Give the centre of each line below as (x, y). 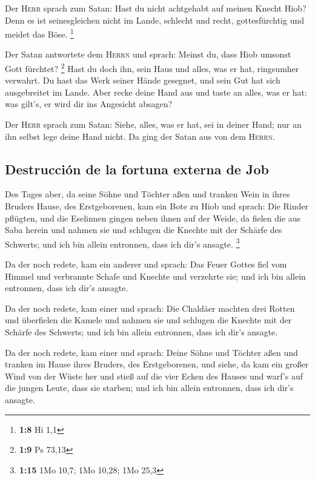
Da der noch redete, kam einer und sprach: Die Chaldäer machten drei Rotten (150, 308)
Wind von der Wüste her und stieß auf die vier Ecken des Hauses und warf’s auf (154, 376)
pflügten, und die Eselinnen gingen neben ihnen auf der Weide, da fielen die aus (153, 218)
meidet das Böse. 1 (39, 33)
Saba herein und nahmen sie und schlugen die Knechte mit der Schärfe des (144, 230)
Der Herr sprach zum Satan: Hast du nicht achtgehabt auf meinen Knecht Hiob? (156, 8)
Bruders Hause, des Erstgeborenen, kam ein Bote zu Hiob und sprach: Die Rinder (157, 206)
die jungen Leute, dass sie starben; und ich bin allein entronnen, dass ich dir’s (149, 388)
